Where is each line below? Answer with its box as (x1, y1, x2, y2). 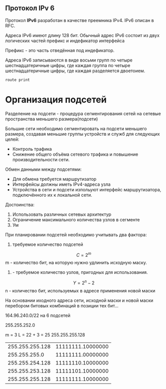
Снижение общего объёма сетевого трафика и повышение (12, 151, 139, 157)
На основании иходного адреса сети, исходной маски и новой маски (5, 297, 154, 303)
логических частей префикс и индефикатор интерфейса (5, 38, 125, 44)
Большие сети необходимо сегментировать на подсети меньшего (5, 125, 147, 132)
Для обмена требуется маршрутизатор (12, 176, 97, 182)
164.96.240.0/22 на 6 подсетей (5, 312, 71, 318)
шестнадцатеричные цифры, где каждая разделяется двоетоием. (5, 68, 146, 74)
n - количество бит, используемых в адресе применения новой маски (5, 288, 156, 294)
